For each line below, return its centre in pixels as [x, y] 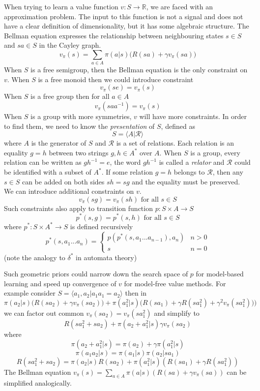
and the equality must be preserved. [186, 181]
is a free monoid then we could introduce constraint [116, 79]
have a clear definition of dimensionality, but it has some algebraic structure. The [127, 26]
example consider [30, 293]
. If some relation [127, 172]
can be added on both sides [63, 181]
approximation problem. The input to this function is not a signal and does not [124, 16]
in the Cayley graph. [70, 45]
